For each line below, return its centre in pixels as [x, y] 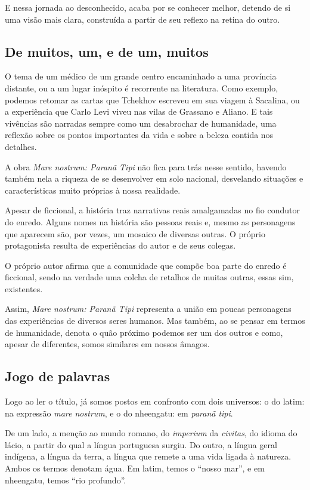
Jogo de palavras [58, 376]
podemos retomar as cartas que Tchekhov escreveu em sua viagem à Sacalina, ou [152, 99]
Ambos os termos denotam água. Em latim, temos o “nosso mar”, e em [135, 468]
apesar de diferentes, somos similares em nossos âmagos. [107, 344]
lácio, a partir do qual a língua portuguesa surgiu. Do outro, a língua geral [141, 444]
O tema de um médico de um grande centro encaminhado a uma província [141, 76]
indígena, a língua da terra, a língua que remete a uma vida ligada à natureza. [148, 456]
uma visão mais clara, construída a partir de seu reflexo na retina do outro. [142, 19]
